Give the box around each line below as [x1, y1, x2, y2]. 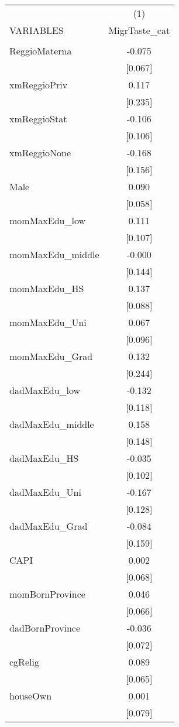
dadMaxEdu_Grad [9, 519, 88, 533]
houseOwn [9, 689, 52, 702]
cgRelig [9, 655, 39, 668]
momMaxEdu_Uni [9, 316, 87, 329]
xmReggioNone [9, 146, 71, 159]
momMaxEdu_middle [9, 248, 99, 261]
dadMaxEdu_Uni [9, 485, 81, 499]
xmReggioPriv [9, 78, 68, 91]
